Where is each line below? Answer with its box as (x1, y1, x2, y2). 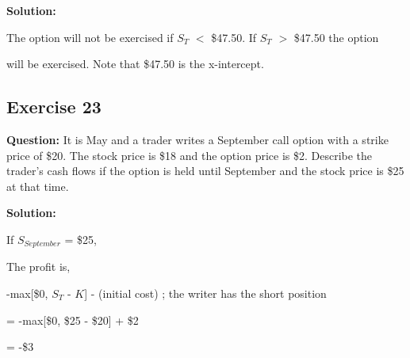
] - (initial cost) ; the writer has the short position (84, 285, 327, 301)
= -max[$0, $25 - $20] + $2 (6, 311, 139, 328)
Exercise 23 (6, 94, 102, 119)
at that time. (6, 177, 69, 194)
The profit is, (6, 258, 71, 275)
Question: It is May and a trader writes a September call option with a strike (6, 131, 389, 147)
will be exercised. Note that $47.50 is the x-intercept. (6, 55, 264, 72)
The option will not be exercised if (6, 29, 174, 45)
